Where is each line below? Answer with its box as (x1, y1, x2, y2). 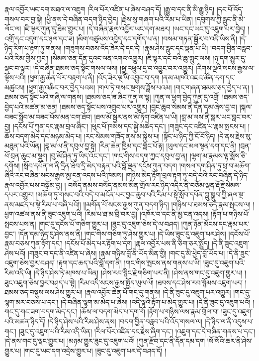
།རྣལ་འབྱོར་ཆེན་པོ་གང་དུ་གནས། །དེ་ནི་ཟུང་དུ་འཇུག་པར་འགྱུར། (85, 287, 231, 297)
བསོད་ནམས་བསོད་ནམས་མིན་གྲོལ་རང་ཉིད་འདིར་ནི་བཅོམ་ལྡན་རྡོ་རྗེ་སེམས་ (68, 179, 241, 190)
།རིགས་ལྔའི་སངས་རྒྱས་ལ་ (195, 62, 255, 73)
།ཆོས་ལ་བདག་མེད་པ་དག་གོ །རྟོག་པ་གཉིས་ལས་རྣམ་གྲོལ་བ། (80, 306, 219, 317)
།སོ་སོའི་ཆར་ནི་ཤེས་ (207, 336, 253, 346)
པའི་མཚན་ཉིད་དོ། (4, 316, 46, 326)
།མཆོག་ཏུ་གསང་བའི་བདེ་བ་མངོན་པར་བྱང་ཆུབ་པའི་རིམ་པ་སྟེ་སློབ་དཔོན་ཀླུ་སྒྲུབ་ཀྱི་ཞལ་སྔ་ (36, 189, 245, 200)
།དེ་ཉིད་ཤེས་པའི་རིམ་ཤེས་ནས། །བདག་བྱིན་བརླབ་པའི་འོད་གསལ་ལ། (48, 316, 202, 326)
